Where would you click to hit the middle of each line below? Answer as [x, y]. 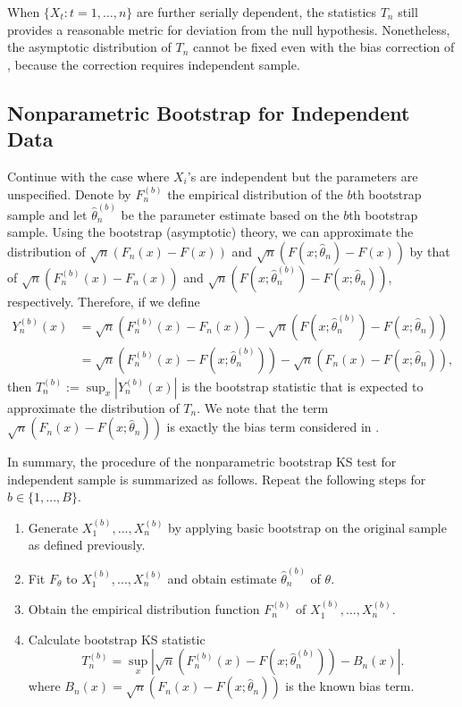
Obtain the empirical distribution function [144, 609]
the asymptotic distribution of [89, 47]
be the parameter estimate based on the [230, 214]
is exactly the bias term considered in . [273, 427]
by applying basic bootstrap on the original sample [307, 527]
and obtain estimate [222, 578]
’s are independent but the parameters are [302, 176]
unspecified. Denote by [69, 194]
